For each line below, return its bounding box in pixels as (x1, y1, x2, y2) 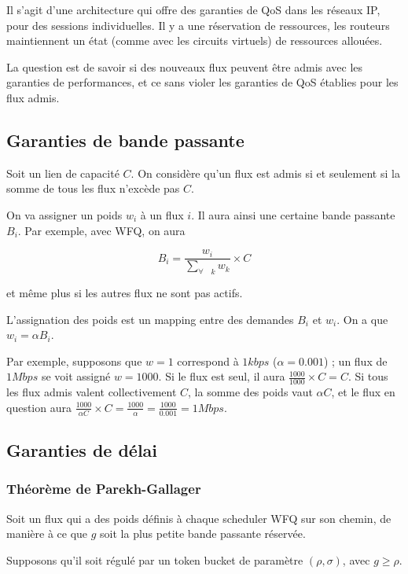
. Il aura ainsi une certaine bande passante (191, 206, 395, 223)
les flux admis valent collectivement (6, 384, 177, 400)
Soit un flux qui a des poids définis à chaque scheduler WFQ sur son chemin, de (6, 510, 391, 526)
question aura (6, 399, 72, 415)
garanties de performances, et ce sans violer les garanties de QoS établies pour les (6, 74, 399, 90)
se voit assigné (41, 368, 111, 385)
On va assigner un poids (6, 206, 123, 223)
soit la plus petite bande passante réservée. (100, 525, 306, 542)
